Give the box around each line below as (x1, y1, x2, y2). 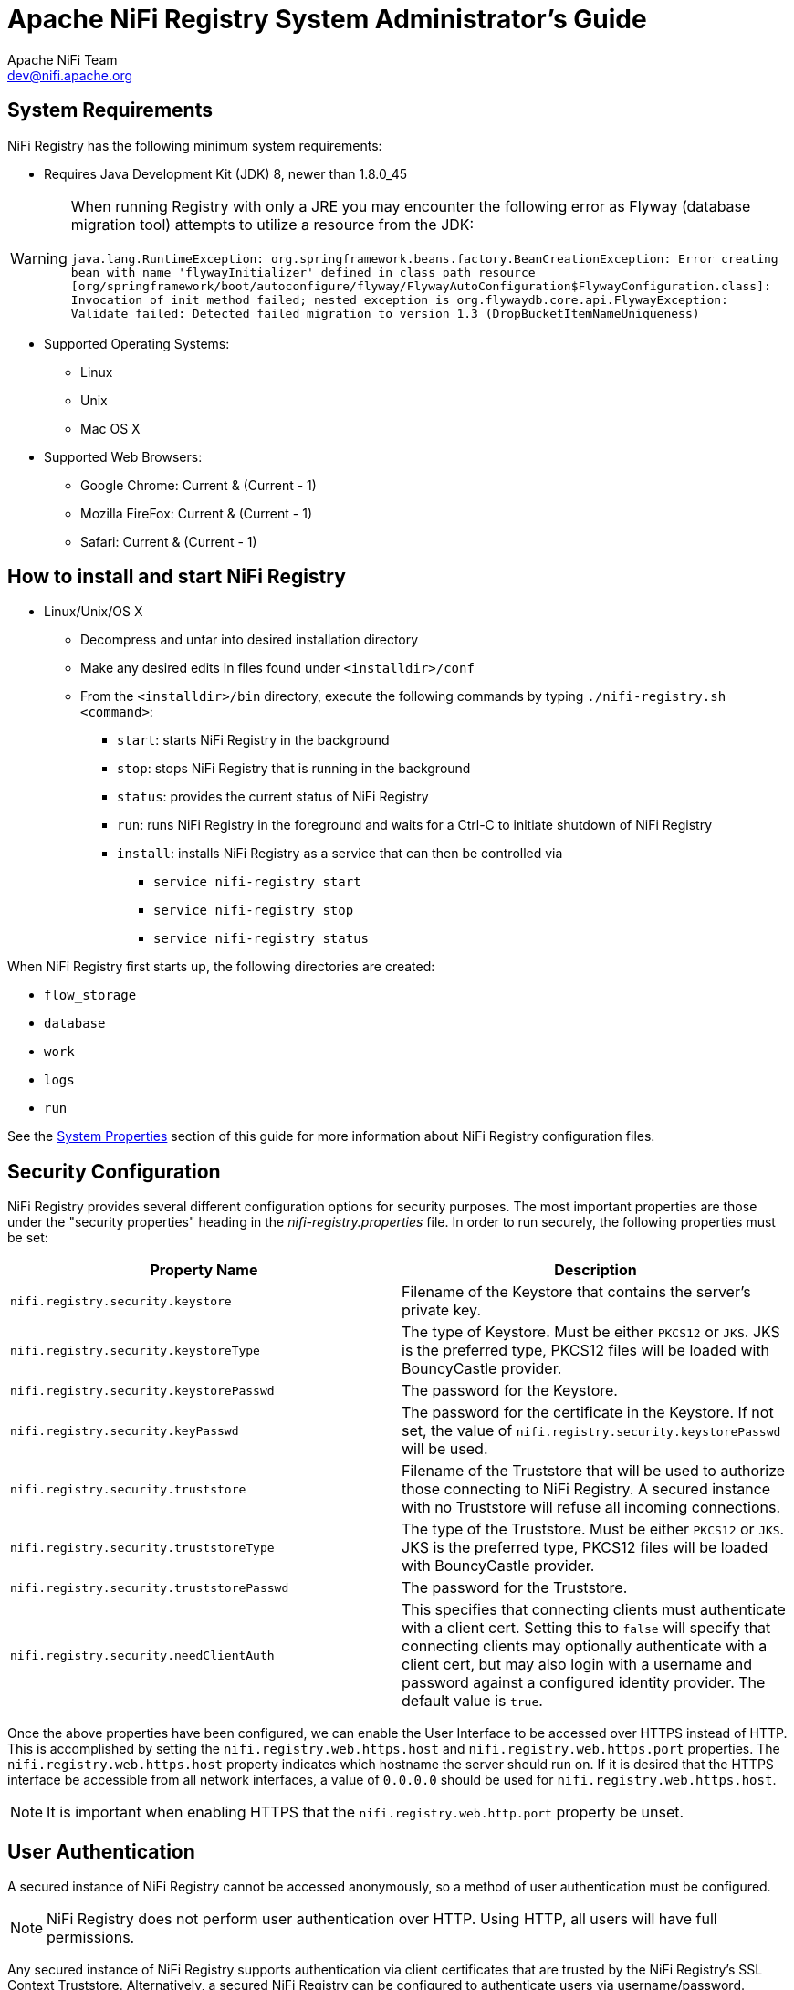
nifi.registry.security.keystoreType (10, 1343, 260, 1357)
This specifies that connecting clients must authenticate (402, 1600, 786, 1619)
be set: (7, 1230, 48, 1246)
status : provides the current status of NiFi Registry (117, 789, 429, 805)
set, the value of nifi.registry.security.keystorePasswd (402, 1421, 781, 1440)
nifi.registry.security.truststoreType (10, 1540, 275, 1555)
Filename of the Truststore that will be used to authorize (402, 1461, 786, 1481)
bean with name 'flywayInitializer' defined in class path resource (70, 265, 536, 279)
